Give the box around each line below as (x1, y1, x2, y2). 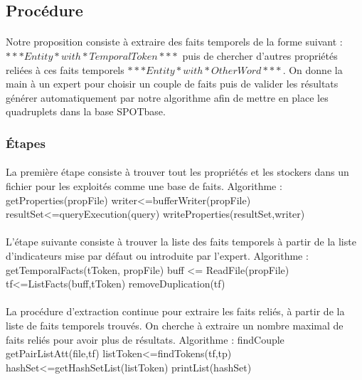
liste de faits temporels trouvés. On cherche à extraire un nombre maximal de (6, 317, 344, 332)
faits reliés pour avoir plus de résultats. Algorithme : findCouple (6, 332, 284, 347)
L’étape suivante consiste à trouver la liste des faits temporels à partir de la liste (6, 234, 356, 249)
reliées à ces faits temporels (6, 62, 124, 77)
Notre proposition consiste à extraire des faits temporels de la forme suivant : (6, 34, 343, 49)
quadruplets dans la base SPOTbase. (6, 104, 166, 119)
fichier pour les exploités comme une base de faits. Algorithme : (6, 178, 282, 193)
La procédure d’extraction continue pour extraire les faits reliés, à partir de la (6, 304, 345, 319)
